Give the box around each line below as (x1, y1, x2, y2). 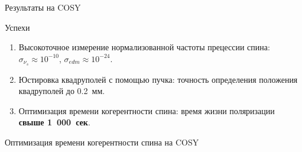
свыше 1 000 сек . (18, 116, 90, 128)
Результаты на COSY (5, 1, 81, 13)
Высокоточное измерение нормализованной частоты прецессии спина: (18, 41, 270, 53)
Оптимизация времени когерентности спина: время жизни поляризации (18, 104, 275, 117)
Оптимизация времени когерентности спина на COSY (5, 136, 199, 148)
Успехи (5, 21, 30, 33)
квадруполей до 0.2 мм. (18, 85, 105, 97)
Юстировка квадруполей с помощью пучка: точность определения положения (18, 73, 298, 85)
